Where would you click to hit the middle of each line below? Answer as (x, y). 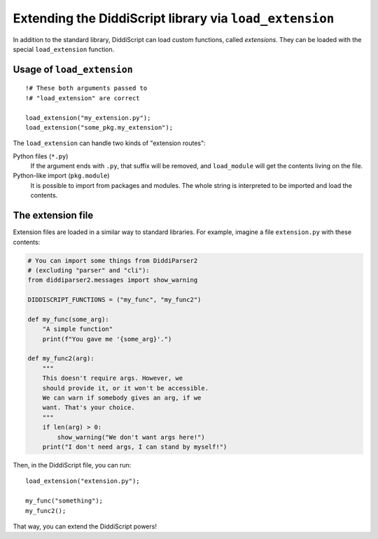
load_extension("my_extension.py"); (88, 118)
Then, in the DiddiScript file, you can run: (72, 465)
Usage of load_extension (73, 69)
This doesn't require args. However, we (113, 378)
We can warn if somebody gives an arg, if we (122, 398)
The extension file (53, 216)
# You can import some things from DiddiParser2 (113, 260)
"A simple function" (78, 329)
